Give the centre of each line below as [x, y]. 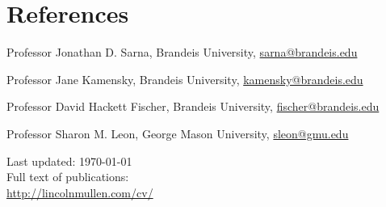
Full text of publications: [68, 177]
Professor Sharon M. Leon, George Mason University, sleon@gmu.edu [178, 133]
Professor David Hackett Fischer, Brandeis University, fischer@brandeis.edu [193, 106]
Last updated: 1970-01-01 [69, 161]
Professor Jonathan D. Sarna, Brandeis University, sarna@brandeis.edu [182, 52]
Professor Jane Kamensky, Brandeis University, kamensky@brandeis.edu [185, 79]
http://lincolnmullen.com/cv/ [80, 192]
